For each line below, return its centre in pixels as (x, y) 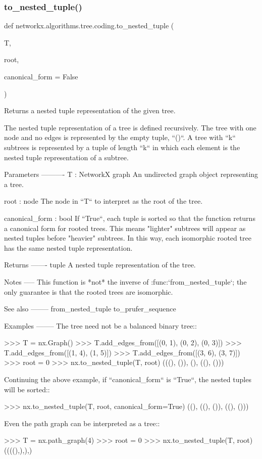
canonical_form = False (41, 76)
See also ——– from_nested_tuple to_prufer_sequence (90, 309)
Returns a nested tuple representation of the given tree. (90, 110)
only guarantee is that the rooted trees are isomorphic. (89, 291)
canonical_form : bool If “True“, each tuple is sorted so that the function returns (130, 218)
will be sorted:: (27, 389)
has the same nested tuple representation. (68, 247)
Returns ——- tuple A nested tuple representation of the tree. (100, 265)
